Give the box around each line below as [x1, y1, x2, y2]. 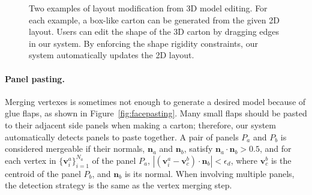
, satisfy [184, 142, 213, 155]
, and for [259, 142, 292, 155]
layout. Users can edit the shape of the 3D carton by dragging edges [29, 25, 280, 38]
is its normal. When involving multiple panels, [124, 167, 295, 179]
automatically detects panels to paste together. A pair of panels [5, 130, 239, 143]
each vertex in [5, 154, 56, 166]
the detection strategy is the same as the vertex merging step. [5, 179, 232, 191]
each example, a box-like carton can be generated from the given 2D [29, 13, 280, 26]
